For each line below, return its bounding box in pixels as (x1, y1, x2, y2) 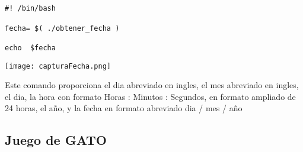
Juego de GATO (5, 131, 107, 149)
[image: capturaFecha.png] (5, 62, 111, 70)
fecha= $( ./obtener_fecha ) (5, 24, 120, 33)
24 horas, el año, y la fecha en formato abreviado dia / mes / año (5, 102, 243, 114)
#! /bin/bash (5, 4, 56, 13)
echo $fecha (5, 43, 56, 52)
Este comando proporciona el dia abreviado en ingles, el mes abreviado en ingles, (5, 79, 299, 91)
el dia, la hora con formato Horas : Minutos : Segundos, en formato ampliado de (5, 90, 296, 102)
